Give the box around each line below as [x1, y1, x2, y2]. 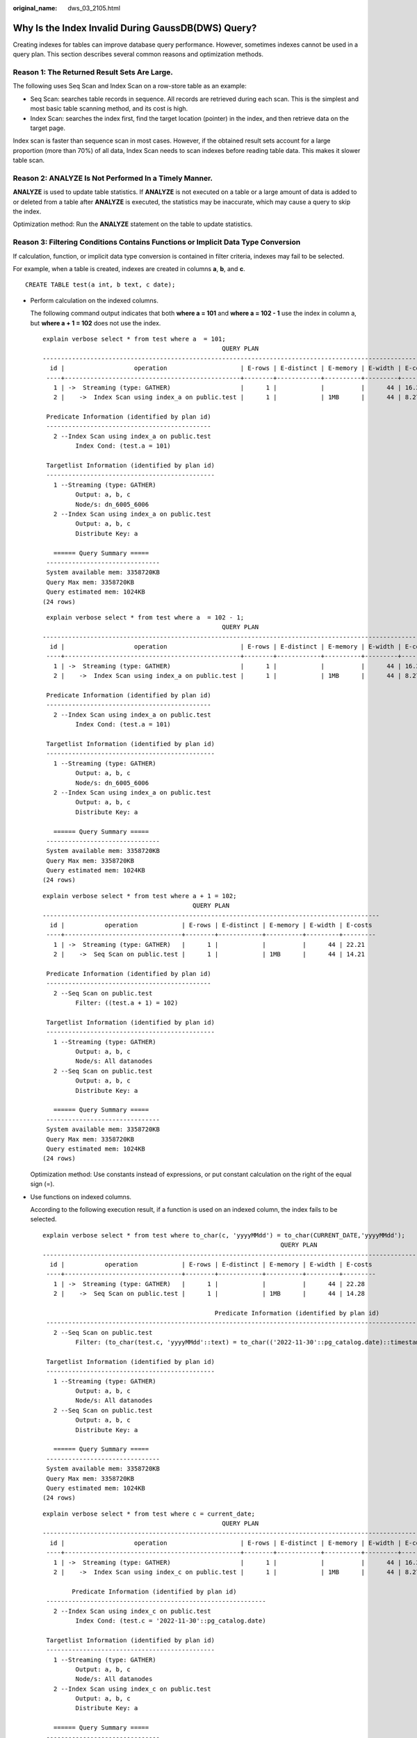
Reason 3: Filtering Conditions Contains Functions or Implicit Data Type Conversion [13, 237, 301, 247]
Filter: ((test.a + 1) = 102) [75, 999, 179, 1007]
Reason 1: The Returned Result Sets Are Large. [13, 67, 173, 77]
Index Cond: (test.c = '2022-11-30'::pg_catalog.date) [75, 1616, 267, 1625]
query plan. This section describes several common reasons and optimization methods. [13, 50, 264, 58]
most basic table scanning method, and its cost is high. [30, 104, 188, 113]
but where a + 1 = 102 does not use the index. [30, 318, 161, 327]
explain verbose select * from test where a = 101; [42, 334, 226, 343]
